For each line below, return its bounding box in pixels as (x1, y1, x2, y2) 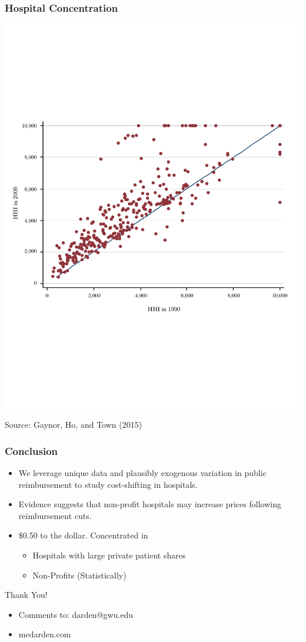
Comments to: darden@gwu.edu (18, 608, 133, 620)
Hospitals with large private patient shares (32, 549, 186, 561)
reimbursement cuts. (18, 509, 92, 521)
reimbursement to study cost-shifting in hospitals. (18, 478, 198, 490)
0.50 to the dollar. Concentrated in (22, 529, 148, 541)
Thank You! (5, 588, 48, 601)
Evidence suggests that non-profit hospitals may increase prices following (18, 498, 281, 510)
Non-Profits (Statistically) (32, 568, 127, 581)
